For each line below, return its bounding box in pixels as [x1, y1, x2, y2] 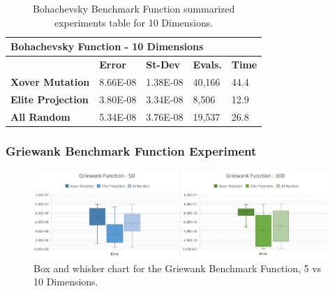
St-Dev [146, 57, 181, 72]
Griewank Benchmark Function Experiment [6, 142, 257, 159]
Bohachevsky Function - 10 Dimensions [10, 39, 204, 54]
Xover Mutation [10, 74, 90, 89]
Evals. [193, 57, 222, 72]
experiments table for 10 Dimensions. [54, 15, 214, 29]
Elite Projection [10, 91, 89, 106]
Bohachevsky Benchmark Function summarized [32, 1, 235, 15]
